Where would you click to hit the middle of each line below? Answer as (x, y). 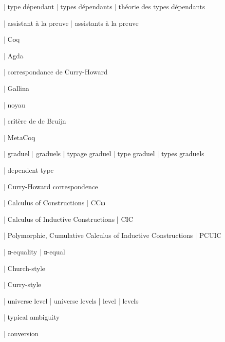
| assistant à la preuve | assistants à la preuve (71, 23)
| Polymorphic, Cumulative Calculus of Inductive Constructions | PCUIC (112, 235)
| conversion (21, 333)
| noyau (14, 104)
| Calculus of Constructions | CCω (54, 203)
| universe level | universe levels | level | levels (71, 300)
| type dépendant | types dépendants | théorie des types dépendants (104, 6)
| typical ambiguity (32, 317)
